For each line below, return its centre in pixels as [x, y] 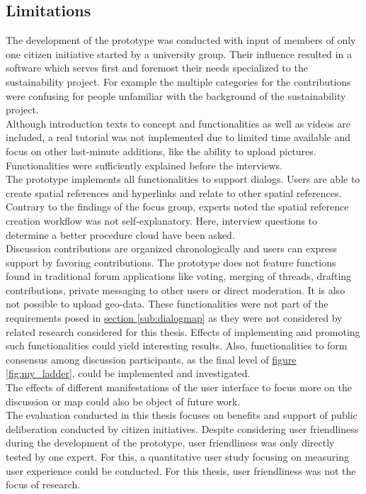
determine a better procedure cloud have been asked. [120, 234]
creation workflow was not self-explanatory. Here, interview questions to [161, 220]
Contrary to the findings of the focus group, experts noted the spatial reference [177, 207]
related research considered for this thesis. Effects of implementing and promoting [183, 331]
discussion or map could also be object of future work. [123, 401]
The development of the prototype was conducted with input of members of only [181, 40]
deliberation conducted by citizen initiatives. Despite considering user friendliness [182, 428]
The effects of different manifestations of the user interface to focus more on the [179, 387]
